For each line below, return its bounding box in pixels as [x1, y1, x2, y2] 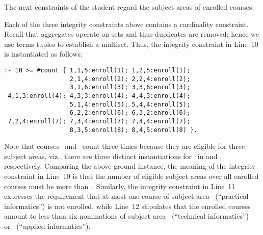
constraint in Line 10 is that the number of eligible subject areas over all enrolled [4, 171, 259, 181]
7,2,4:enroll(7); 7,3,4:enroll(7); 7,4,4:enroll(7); [8, 117, 191, 125]
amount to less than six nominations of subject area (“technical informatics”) [4, 211, 249, 221]
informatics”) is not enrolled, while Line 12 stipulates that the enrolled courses [4, 200, 251, 211]
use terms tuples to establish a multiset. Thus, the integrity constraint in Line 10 [4, 38, 258, 49]
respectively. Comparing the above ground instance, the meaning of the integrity [4, 161, 256, 171]
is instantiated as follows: [4, 48, 83, 59]
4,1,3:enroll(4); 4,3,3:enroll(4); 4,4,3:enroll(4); [8, 92, 191, 99]
